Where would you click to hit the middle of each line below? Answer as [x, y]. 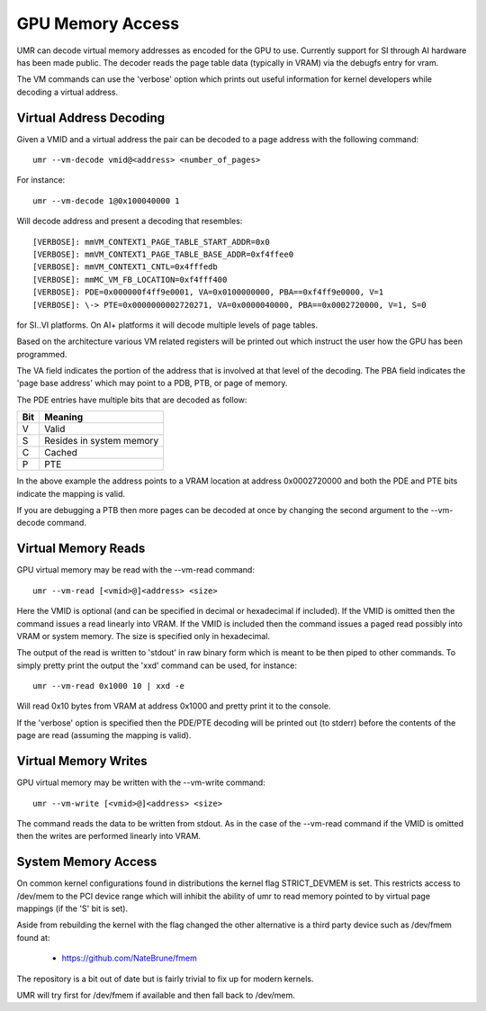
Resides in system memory [101, 441]
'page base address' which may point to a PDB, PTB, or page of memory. [152, 384]
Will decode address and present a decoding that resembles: [130, 221]
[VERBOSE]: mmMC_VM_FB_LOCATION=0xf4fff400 [130, 280]
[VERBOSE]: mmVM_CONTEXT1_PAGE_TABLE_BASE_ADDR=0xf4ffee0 [163, 254]
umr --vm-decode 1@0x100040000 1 [106, 201]
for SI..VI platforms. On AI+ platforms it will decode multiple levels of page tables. [167, 325]
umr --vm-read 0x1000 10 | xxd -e [108, 686]
